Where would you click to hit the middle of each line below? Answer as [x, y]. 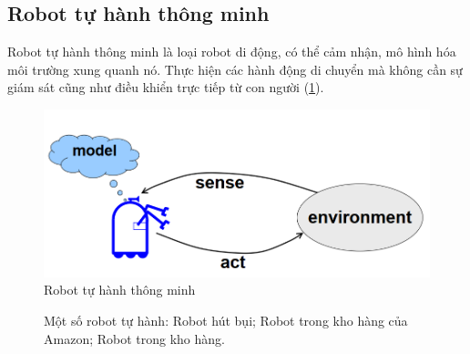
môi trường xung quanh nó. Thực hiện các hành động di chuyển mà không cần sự [235, 69]
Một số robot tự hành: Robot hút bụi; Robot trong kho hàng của [226, 320]
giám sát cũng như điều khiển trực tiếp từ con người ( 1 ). [166, 87]
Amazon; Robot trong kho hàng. [134, 338]
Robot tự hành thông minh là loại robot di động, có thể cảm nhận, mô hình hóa [232, 52]
